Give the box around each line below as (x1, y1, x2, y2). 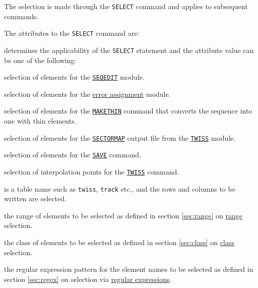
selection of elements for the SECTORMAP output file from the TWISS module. (4, 132, 236, 143)
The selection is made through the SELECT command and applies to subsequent (4, 1, 248, 11)
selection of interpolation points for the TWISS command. (4, 166, 179, 177)
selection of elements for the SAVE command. (4, 149, 141, 160)
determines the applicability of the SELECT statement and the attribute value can (4, 44, 254, 55)
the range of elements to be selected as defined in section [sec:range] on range (4, 210, 242, 220)
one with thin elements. (4, 116, 77, 126)
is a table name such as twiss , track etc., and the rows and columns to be (4, 183, 235, 194)
